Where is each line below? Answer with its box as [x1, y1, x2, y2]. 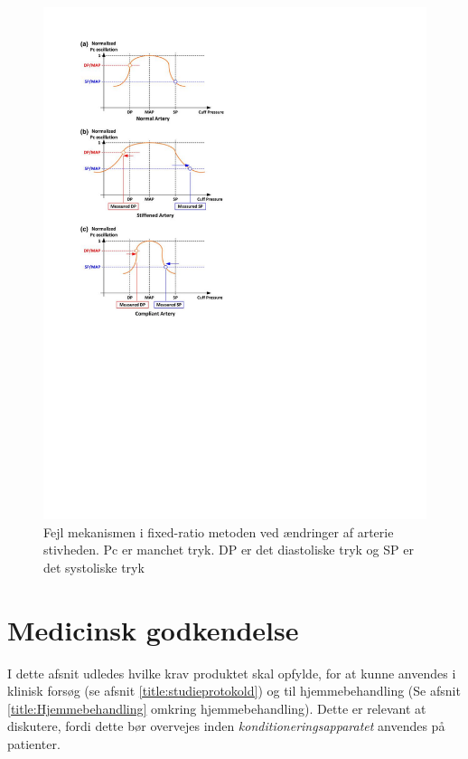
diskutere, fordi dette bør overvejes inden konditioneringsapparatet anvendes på [7, 716, 445, 735]
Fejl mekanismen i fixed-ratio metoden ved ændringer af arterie [43, 522, 394, 541]
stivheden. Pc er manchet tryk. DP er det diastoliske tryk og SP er [43, 540, 414, 559]
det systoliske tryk [43, 557, 145, 576]
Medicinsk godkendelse [7, 611, 299, 648]
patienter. [7, 734, 61, 753]
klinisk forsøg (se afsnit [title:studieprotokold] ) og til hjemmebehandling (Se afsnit [7, 681, 461, 700]
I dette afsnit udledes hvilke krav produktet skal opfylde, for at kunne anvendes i [7, 663, 456, 682]
